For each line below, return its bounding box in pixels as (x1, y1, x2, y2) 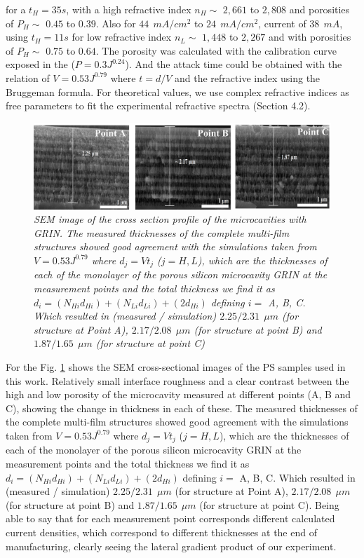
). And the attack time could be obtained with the (125, 57, 342, 72)
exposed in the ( (6, 57, 75, 72)
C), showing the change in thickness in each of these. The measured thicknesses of (6, 400, 358, 415)
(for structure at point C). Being (199, 497, 339, 512)
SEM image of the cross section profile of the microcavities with (34, 212, 306, 226)
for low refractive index (72, 29, 172, 44)
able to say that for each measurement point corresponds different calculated (6, 511, 335, 526)
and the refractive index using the (175, 70, 321, 85)
